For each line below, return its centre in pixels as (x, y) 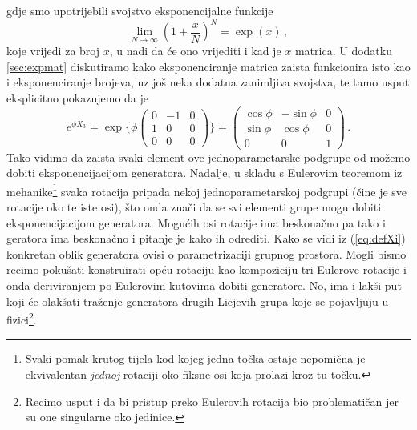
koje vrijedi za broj (53, 51)
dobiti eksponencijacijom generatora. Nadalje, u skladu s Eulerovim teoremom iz (204, 173)
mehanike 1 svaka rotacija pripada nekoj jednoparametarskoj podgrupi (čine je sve (207, 190)
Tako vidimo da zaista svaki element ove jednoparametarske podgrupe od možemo (208, 157)
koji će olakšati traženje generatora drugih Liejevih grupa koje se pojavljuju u (198, 301)
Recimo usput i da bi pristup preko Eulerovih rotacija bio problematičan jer (212, 401)
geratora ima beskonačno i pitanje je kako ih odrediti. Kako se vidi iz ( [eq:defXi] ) (206, 238)
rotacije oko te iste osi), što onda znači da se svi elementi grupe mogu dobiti (194, 207)
